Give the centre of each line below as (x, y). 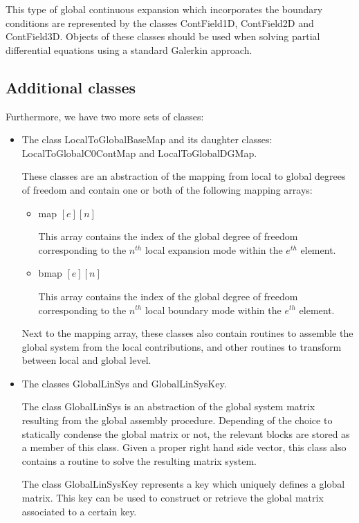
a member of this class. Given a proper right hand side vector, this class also (184, 447)
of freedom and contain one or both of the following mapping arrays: (167, 189)
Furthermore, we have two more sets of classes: (105, 116)
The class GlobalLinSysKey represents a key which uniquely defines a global (183, 484)
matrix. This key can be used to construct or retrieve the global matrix (173, 498)
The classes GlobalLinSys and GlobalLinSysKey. (124, 383)
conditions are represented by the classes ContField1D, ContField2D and (160, 22)
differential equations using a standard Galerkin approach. (129, 49)
